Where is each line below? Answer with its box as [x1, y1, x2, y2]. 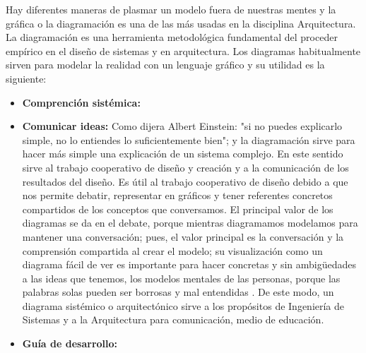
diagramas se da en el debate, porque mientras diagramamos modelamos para [22, 215, 358, 230]
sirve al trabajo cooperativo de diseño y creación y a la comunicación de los [22, 160, 349, 174]
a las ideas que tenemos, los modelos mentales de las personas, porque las [22, 270, 341, 285]
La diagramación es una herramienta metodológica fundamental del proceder [6, 30, 338, 44]
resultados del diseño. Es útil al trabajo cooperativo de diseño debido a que [22, 174, 348, 189]
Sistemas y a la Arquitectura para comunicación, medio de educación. [22, 312, 324, 327]
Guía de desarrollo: [22, 336, 118, 351]
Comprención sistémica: [22, 95, 141, 109]
